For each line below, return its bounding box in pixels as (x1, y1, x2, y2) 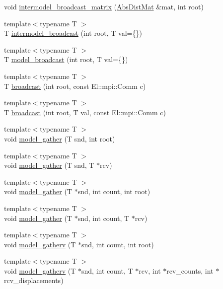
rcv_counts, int (166, 265, 214, 276)
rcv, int (139, 265, 161, 276)
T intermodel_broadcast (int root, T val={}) (4, 28, 142, 38)
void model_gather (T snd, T (4, 160, 94, 170)
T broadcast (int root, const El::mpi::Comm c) (4, 80, 146, 91)
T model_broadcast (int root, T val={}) (4, 54, 128, 65)
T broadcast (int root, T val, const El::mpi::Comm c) (4, 107, 166, 117)
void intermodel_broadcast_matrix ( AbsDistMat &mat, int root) (4, 1, 204, 11)
